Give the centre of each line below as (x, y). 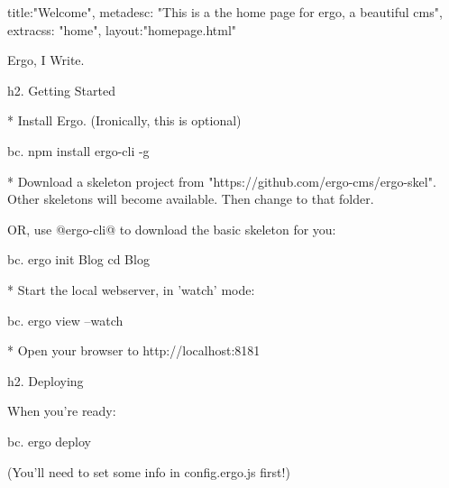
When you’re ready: (62, 411)
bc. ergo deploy (49, 441)
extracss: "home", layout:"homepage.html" (122, 29)
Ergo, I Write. (46, 60)
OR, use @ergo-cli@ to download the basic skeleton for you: (172, 229)
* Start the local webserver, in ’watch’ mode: (131, 289)
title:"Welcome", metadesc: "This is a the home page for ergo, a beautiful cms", (225, 12)
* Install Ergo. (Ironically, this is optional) (124, 120)
